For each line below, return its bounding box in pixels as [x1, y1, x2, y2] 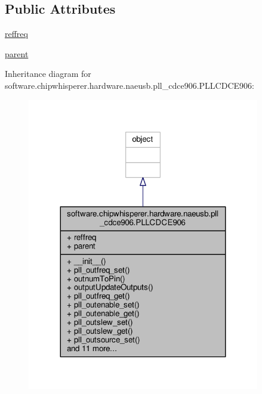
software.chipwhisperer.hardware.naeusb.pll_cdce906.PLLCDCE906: [5, 79, 254, 91]
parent [5, 47, 29, 60]
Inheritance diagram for [5, 67, 91, 80]
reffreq [5, 27, 28, 40]
